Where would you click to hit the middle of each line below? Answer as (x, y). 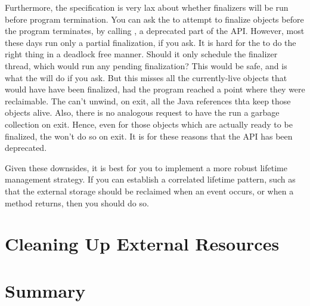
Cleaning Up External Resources (142, 244)
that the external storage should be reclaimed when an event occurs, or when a (149, 191)
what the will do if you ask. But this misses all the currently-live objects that (146, 77)
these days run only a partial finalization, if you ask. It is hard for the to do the (151, 42)
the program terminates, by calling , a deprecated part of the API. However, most (155, 31)
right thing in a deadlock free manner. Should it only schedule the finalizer (141, 54)
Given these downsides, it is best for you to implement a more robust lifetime (146, 167)
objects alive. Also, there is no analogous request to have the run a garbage (142, 112)
